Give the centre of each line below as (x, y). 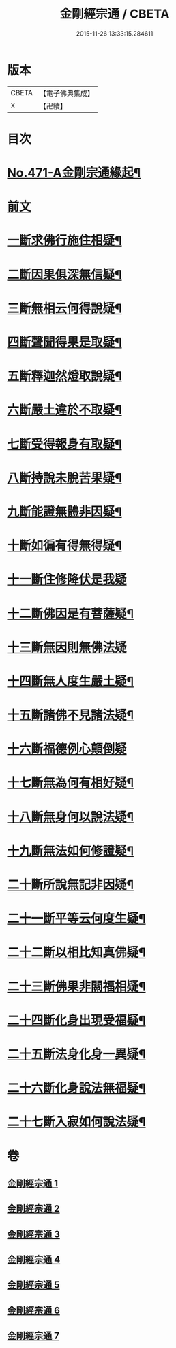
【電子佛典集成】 (67, 93)
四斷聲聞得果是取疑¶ (64, 342)
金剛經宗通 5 (33, 1285)
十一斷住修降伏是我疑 (67, 580)
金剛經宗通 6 (33, 1310)
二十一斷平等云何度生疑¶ (76, 919)
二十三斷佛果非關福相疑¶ (76, 986)
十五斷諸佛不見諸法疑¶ (71, 715)
